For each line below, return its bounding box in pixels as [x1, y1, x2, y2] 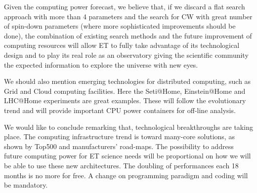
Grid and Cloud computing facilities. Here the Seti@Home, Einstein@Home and [4, 85, 246, 96]
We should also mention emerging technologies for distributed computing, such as [4, 76, 251, 86]
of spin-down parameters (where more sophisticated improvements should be [4, 21, 236, 31]
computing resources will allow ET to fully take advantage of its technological [4, 40, 240, 50]
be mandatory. [4, 180, 48, 190]
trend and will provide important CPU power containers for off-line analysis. [4, 105, 236, 115]
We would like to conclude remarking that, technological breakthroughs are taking [4, 121, 253, 132]
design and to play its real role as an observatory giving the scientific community [4, 49, 249, 60]
